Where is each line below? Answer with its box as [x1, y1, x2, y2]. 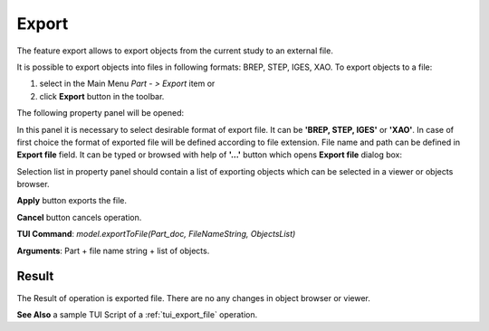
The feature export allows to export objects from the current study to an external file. [16, 45, 334, 56]
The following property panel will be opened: [16, 108, 185, 118]
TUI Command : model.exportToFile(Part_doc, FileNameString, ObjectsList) [16, 229, 296, 240]
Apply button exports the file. [16, 195, 127, 206]
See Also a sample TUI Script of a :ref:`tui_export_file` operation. [16, 308, 258, 320]
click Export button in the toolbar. [39, 90, 165, 101]
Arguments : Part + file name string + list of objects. [16, 245, 210, 256]
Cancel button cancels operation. [16, 212, 142, 222]
